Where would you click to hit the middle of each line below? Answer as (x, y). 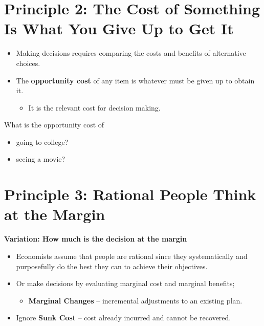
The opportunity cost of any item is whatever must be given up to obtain (135, 80)
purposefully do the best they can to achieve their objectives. (112, 266)
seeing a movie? (41, 159)
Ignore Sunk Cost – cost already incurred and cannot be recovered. (124, 318)
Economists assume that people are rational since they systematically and (132, 256)
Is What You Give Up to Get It (119, 28)
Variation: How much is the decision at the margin (96, 239)
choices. (28, 63)
